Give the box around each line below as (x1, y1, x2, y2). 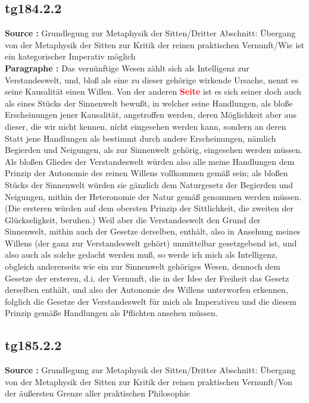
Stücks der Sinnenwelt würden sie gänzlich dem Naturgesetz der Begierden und (5, 178, 293, 190)
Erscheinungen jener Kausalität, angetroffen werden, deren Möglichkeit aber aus (5, 108, 296, 121)
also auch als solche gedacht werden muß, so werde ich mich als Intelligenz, (5, 248, 278, 261)
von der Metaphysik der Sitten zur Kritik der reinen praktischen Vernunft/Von (5, 375, 293, 388)
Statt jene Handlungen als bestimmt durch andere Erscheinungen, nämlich (5, 132, 276, 144)
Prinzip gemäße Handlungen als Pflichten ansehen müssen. (5, 307, 218, 319)
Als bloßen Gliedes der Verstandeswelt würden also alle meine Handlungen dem (5, 155, 295, 167)
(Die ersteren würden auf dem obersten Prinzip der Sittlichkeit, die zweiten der (5, 202, 294, 214)
